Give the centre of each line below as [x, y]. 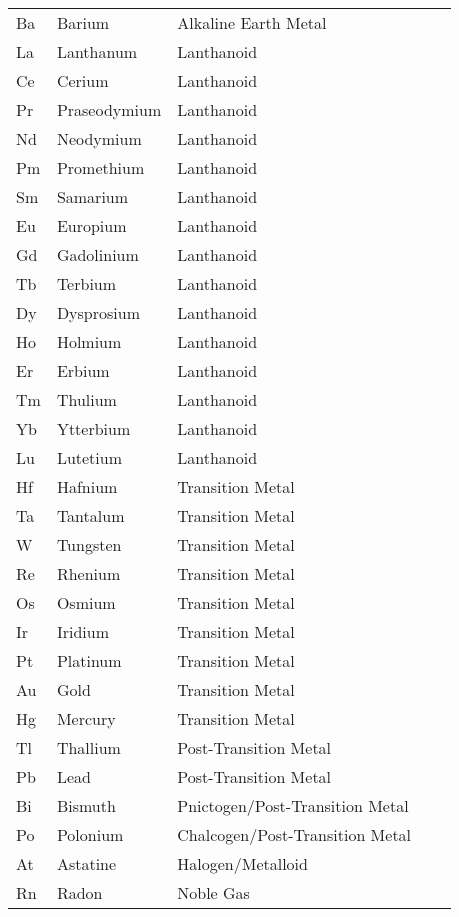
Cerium [82, 80]
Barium [83, 22]
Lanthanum [97, 51]
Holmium [89, 341]
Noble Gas [213, 892]
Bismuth [86, 805]
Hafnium [87, 486]
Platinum [89, 660]
